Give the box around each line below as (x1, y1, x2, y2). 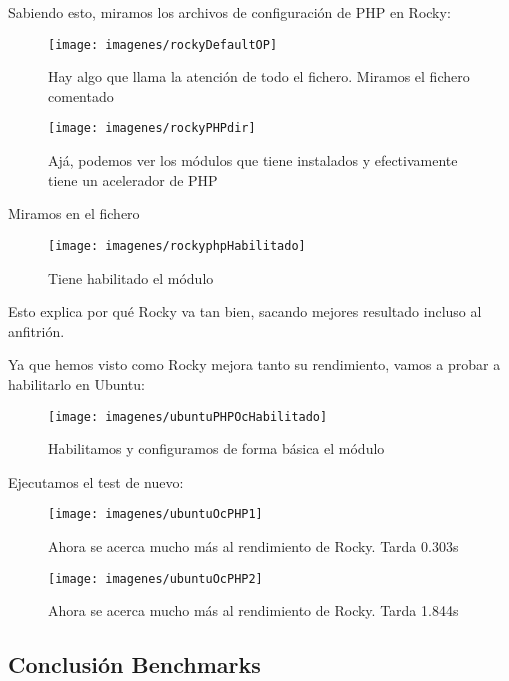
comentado (48, 85, 114, 106)
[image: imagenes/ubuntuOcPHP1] (48, 507, 263, 522)
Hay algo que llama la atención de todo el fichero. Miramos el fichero (48, 66, 470, 87)
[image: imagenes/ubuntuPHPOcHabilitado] (48, 409, 328, 424)
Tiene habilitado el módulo (48, 267, 214, 288)
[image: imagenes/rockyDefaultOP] (48, 37, 278, 52)
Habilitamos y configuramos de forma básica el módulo (48, 438, 385, 459)
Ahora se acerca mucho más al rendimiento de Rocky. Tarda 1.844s (48, 600, 459, 621)
